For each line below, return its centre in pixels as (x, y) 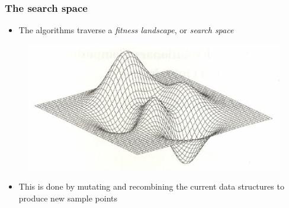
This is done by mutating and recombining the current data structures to (151, 186)
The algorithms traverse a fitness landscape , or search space (126, 30)
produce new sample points (68, 198)
